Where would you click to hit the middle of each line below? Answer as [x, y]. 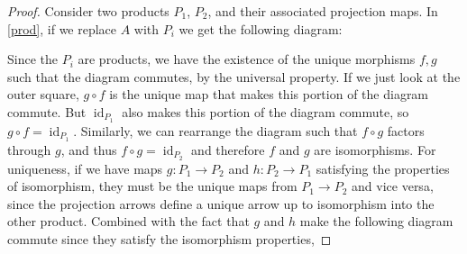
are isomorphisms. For [375, 149]
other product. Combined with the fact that [128, 221]
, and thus [89, 149]
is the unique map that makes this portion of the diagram [269, 94]
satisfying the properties [383, 168]
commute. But [47, 111]
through [29, 149]
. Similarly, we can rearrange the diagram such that [215, 130]
